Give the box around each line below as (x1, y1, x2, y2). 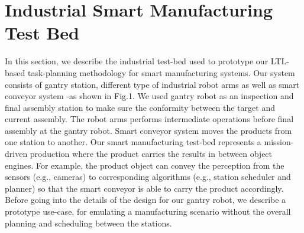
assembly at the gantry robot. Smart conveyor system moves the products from (5, 124, 292, 136)
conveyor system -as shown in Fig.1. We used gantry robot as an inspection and (5, 90, 294, 102)
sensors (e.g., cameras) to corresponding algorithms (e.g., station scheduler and (5, 170, 291, 183)
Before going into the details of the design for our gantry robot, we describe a (5, 193, 286, 206)
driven (5, 147, 28, 160)
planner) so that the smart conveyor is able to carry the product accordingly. (5, 182, 284, 194)
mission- (264, 136, 294, 148)
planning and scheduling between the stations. (5, 216, 172, 229)
